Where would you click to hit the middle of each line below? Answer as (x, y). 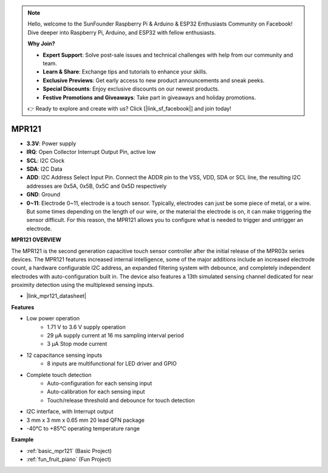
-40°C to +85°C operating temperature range (83, 428)
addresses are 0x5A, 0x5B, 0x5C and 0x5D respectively (97, 186)
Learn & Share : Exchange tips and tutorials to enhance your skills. (125, 72)
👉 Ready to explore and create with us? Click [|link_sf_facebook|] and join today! (129, 108)
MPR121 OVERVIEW (36, 240)
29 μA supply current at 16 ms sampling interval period (115, 336)
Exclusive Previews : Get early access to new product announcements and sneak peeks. (154, 80)
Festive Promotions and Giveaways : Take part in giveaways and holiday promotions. (149, 97)
